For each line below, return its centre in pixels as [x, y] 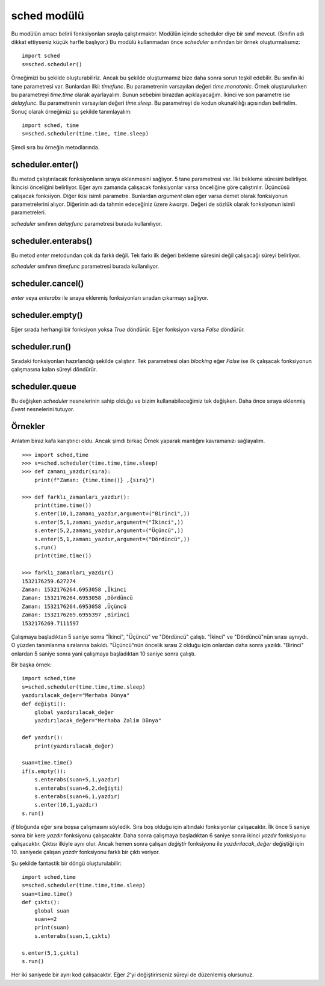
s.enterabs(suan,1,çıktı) [73, 936]
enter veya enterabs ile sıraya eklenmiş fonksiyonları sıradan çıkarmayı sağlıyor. [110, 297]
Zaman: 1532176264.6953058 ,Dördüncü [78, 598]
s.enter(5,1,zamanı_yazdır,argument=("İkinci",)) [109, 522]
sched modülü [48, 16]
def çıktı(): [41, 902]
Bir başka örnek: [32, 665]
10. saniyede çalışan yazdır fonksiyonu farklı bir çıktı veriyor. [85, 852]
